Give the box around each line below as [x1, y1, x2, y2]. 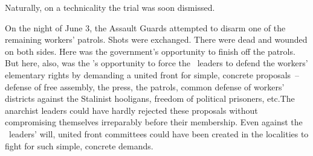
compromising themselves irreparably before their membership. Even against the [5, 116, 303, 128]
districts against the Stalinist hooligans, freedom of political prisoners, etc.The [5, 92, 295, 105]
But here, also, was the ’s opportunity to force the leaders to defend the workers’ [5, 57, 308, 69]
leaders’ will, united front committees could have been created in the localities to [8, 127, 309, 140]
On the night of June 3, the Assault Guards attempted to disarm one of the [5, 21, 286, 34]
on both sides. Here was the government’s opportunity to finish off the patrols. [5, 45, 295, 57]
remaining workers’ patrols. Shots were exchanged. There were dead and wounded [5, 33, 308, 46]
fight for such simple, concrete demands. [5, 139, 153, 152]
